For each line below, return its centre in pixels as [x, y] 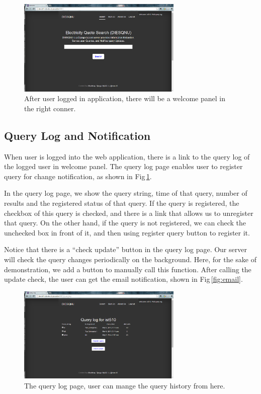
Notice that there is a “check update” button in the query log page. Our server [125, 249]
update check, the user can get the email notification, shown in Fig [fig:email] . [123, 279]
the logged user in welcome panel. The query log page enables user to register [123, 166]
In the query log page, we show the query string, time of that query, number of [126, 193]
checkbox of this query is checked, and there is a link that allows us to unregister [129, 213]
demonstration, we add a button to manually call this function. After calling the [128, 269]
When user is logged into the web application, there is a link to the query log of [127, 156]
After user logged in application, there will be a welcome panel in [125, 98]
